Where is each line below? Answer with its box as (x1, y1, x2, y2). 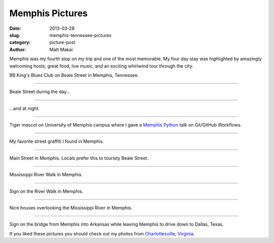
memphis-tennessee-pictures (49, 32, 112, 38)
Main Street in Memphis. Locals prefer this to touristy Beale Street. (9, 155, 149, 161)
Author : (9, 46, 26, 53)
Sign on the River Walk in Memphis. (9, 188, 84, 194)
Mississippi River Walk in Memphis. (9, 172, 83, 178)
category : (9, 39, 31, 46)
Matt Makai (49, 46, 73, 53)
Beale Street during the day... (9, 89, 71, 95)
